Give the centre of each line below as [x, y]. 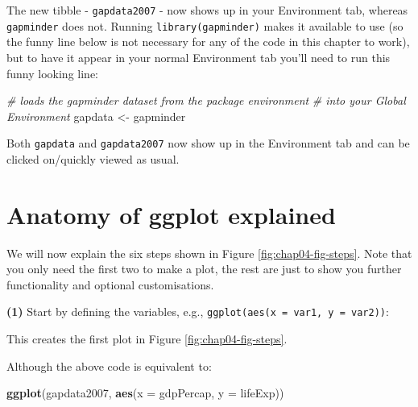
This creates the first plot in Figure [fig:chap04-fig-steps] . [147, 339]
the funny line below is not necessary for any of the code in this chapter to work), [208, 42]
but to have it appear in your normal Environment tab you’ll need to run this [199, 57]
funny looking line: [52, 73]
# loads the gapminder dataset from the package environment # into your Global [206, 100]
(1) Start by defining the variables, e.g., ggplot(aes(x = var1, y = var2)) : [198, 311]
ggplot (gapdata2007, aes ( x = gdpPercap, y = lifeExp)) [145, 393]
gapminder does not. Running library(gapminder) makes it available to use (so [205, 25]
